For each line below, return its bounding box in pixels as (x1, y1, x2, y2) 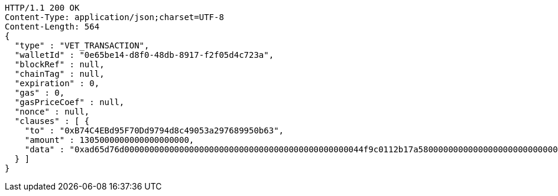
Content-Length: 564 (5, 22, 100, 31)
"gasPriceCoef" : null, (14, 97, 125, 107)
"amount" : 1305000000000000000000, (24, 135, 194, 145)
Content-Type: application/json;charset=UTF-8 (5, 12, 224, 22)
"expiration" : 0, (14, 79, 100, 88)
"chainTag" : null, (14, 69, 105, 79)
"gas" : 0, (14, 88, 65, 97)
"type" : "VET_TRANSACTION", (14, 41, 150, 50)
